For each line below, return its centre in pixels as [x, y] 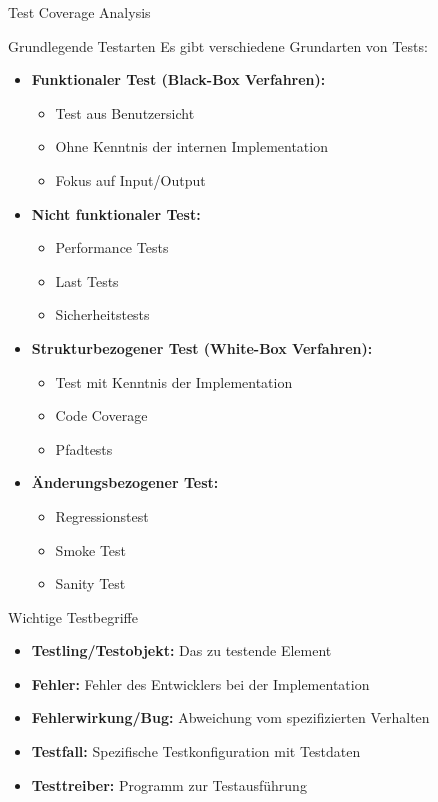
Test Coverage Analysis [79, 12]
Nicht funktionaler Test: [116, 213]
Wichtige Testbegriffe [73, 616]
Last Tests [87, 280]
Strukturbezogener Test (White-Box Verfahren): [202, 347]
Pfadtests [84, 448]
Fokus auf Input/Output [130, 179]
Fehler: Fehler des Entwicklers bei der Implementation [200, 683]
